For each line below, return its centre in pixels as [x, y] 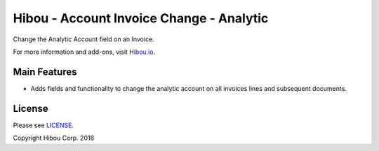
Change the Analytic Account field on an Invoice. [84, 39]
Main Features [45, 72]
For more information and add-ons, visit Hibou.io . [84, 52]
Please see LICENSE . [43, 125]
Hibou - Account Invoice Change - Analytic [141, 18]
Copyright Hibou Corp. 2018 [54, 138]
